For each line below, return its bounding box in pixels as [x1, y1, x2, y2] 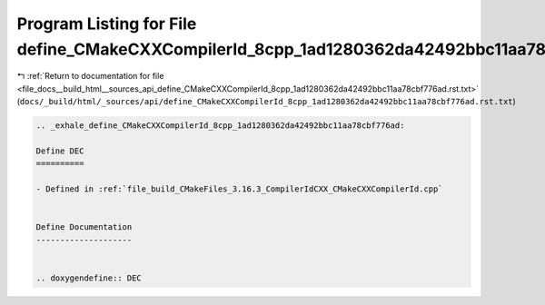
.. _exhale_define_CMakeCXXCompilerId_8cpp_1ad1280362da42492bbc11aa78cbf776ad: [35, 121, 405, 131]
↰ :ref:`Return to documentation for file [16, 71, 164, 82]
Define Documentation [35, 222, 133, 232]
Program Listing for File [16, 14, 197, 34]
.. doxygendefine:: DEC [35, 272, 143, 283]
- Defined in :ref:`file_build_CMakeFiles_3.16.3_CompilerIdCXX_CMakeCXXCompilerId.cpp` [35, 184, 444, 194]
